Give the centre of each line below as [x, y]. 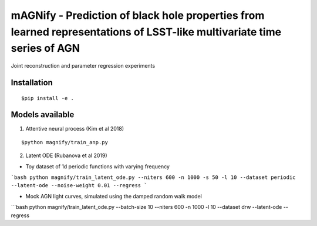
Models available [43, 115]
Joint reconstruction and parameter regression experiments [83, 66]
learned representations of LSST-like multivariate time [146, 32]
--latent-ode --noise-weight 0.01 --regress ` [79, 186]
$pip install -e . [48, 98]
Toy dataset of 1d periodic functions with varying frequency [98, 166]
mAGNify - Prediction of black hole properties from [138, 15]
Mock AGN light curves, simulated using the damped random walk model [114, 196]
